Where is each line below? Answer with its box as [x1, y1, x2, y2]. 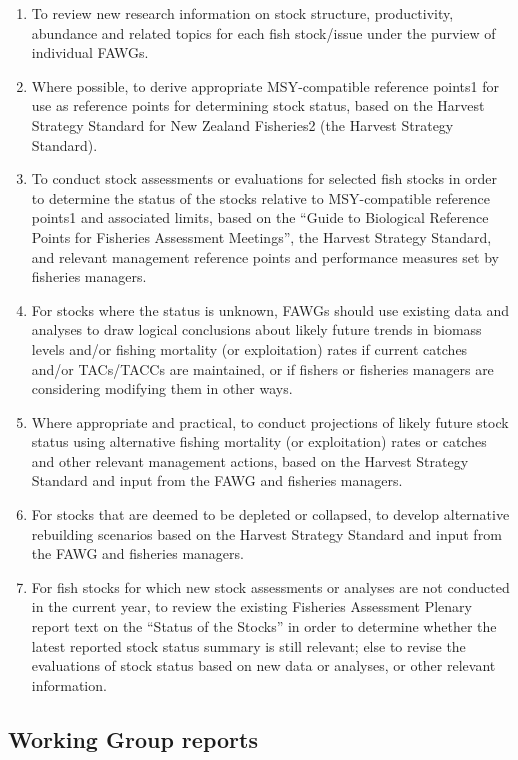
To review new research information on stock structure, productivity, [31, 3, 454, 23]
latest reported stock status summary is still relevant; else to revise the [31, 635, 466, 656]
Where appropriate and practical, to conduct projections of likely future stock [31, 411, 509, 432]
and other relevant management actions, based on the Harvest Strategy [31, 450, 469, 471]
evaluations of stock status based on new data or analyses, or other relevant [31, 655, 496, 676]
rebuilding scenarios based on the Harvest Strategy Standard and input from [31, 523, 502, 544]
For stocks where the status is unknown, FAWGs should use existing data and [31, 299, 510, 320]
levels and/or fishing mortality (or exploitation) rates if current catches [31, 338, 468, 359]
